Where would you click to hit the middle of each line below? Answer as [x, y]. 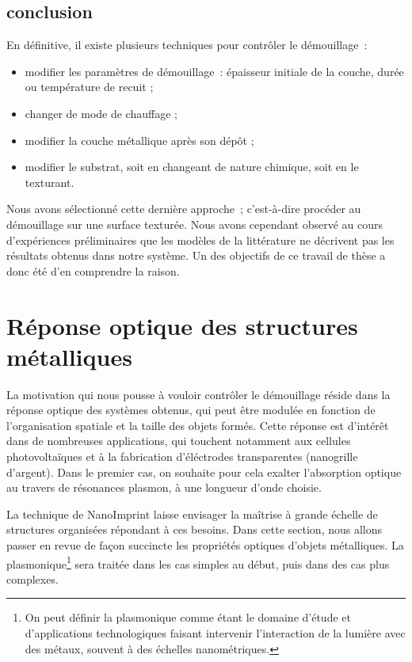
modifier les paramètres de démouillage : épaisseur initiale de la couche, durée [214, 71]
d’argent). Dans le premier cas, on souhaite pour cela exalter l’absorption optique [204, 472]
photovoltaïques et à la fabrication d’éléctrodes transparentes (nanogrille [182, 457]
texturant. [50, 182]
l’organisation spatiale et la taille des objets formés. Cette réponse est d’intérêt [198, 425]
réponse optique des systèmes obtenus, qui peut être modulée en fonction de [191, 410]
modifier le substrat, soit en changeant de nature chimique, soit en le [192, 167]
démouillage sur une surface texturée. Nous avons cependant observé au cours [195, 224]
